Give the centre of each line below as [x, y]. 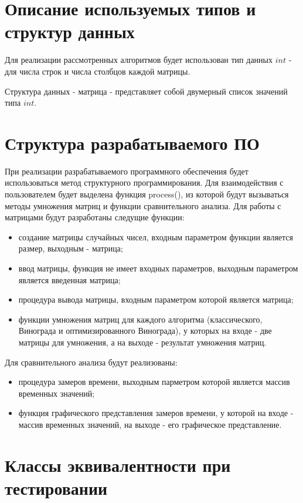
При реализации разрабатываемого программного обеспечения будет [127, 171]
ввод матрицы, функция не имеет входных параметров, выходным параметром [158, 268]
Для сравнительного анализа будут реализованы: [91, 362]
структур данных [70, 31]
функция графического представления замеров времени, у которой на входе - [156, 413]
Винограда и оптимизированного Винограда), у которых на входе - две [145, 331]
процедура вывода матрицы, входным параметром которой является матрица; [156, 299]
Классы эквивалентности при [118, 465]
